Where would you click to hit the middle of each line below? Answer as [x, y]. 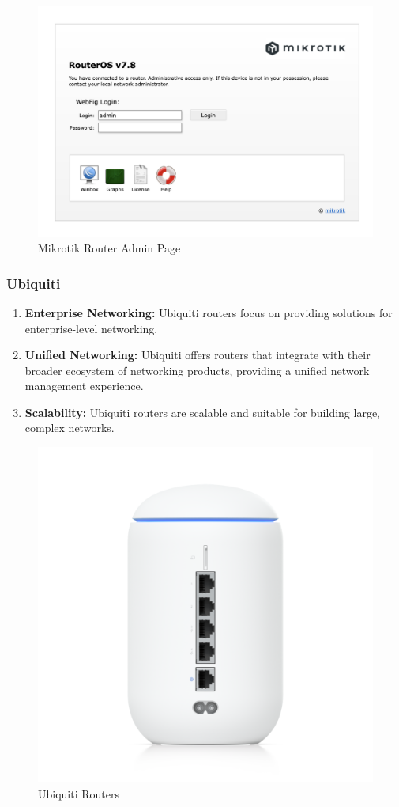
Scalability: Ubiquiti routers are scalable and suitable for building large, [203, 412]
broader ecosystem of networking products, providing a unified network [197, 370]
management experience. [84, 386]
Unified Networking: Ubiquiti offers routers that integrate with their [198, 355]
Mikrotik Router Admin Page [109, 248]
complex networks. [70, 428]
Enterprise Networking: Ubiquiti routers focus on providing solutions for [209, 312]
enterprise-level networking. [91, 328]
